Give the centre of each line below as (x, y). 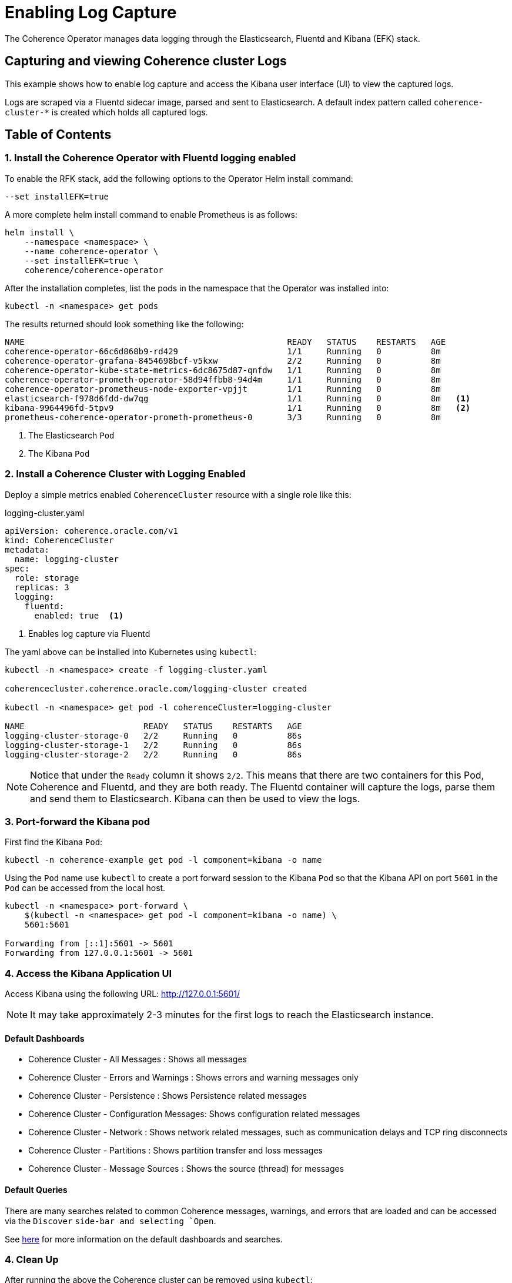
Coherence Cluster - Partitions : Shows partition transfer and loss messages (175, 1151)
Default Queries (36, 1189)
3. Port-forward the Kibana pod (78, 821)
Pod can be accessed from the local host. (85, 888)
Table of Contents (58, 135)
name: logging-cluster (66, 559)
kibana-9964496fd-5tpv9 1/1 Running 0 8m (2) (238, 408)
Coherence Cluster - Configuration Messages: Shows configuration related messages (194, 1114)
